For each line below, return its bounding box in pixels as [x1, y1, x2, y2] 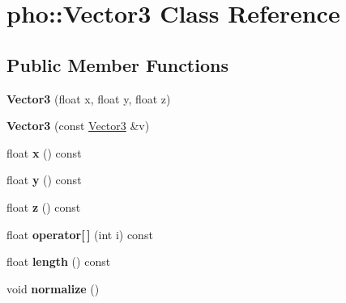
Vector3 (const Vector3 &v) [6, 117, 150, 134]
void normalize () [6, 280, 100, 297]
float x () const [6, 144, 82, 161]
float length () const [6, 253, 111, 270]
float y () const [6, 171, 82, 188]
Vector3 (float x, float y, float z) [6, 90, 171, 107]
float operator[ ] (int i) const [6, 225, 153, 242]
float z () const [6, 198, 81, 215]
